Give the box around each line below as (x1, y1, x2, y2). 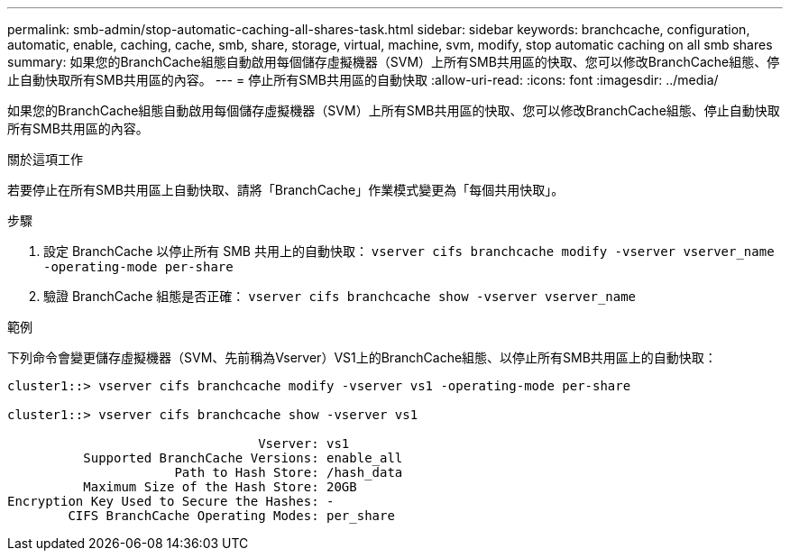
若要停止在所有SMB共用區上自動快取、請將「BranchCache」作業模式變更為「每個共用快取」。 (7, 182, 565, 197)
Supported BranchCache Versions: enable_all (83, 451, 403, 465)
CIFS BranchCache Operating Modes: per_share (68, 508, 395, 523)
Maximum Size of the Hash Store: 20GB (83, 480, 357, 494)
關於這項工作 (7, 151, 83, 167)
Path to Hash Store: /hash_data (174, 465, 403, 480)
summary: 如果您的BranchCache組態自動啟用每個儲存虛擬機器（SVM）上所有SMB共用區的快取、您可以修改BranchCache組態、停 (7, 54, 780, 69)
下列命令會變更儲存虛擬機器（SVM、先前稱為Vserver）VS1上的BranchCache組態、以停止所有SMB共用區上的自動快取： (7, 350, 717, 365)
